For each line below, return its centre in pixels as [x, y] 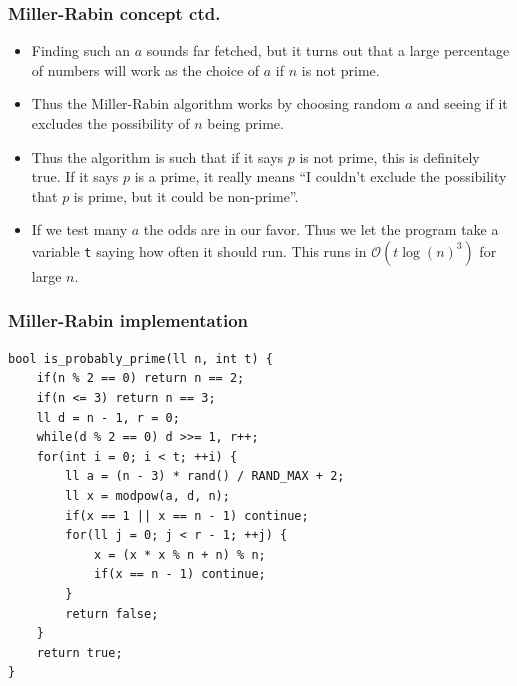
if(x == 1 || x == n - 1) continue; [187, 515]
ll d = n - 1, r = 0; [108, 417]
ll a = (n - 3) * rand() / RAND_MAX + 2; [205, 476]
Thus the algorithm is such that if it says [157, 156]
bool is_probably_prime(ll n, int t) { [140, 358]
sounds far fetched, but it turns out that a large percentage [328, 50]
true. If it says [75, 176]
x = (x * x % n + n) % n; [179, 554]
